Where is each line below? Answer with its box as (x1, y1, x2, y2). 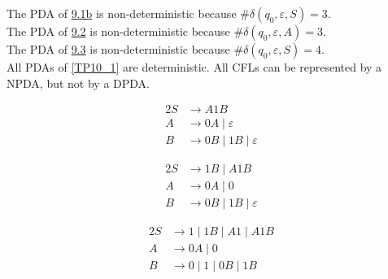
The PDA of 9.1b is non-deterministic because (7, 5, 237, 21)
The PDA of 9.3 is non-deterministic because (7, 41, 230, 57)
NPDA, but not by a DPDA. (7, 74, 150, 91)
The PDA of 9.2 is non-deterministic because (7, 23, 230, 39)
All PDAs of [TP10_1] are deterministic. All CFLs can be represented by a (7, 59, 382, 75)
